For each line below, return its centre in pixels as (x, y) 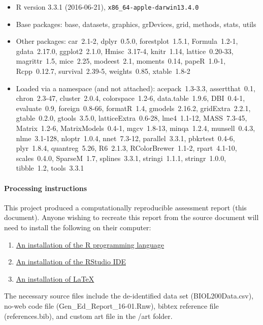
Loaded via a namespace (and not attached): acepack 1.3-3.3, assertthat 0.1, (136, 88)
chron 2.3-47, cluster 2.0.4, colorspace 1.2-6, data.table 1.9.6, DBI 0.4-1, (130, 98)
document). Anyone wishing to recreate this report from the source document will (131, 217)
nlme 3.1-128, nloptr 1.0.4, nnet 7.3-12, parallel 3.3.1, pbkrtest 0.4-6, (125, 138)
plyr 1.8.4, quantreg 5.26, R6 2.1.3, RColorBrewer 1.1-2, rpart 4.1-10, (126, 148)
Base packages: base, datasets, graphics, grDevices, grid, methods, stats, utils (136, 24)
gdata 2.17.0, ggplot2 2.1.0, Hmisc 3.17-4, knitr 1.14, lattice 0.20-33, (125, 51)
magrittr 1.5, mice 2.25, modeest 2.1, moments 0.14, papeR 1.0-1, (121, 61)
